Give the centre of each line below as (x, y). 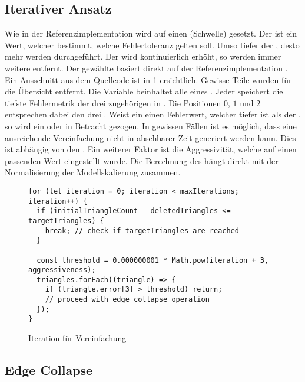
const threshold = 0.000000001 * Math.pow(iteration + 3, (153, 260)
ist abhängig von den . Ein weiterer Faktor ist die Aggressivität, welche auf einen (151, 149)
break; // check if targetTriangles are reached (142, 231)
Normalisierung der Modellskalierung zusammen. (93, 172)
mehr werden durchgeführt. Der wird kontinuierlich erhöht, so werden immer (143, 56)
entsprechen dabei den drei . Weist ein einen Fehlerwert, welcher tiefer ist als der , (153, 114)
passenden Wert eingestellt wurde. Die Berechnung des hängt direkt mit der (142, 160)
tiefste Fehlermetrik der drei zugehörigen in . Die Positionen (113, 102)
